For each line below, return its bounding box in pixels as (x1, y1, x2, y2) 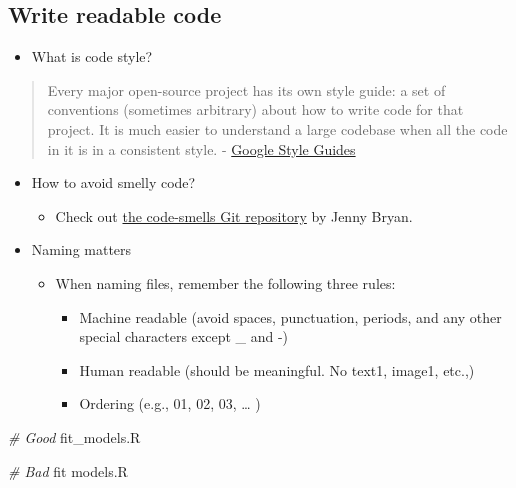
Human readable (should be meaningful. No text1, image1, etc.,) (79, 359, 475, 380)
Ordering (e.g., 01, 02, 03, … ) (79, 393, 261, 414)
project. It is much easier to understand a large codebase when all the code (47, 118, 508, 139)
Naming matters (31, 239, 132, 260)
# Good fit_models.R (8, 426, 141, 447)
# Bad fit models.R (8, 460, 128, 481)
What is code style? (31, 46, 153, 67)
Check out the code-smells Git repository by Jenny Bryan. (55, 205, 413, 226)
